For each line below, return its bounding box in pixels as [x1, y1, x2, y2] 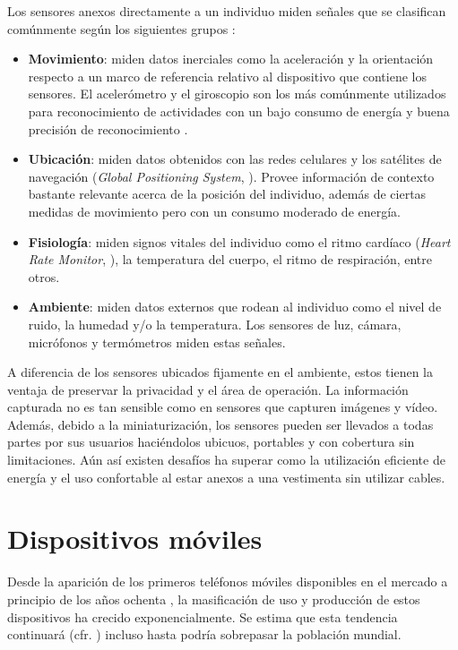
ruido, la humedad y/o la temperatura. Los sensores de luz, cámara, [28, 314, 402, 333]
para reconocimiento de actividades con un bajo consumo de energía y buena [28, 101, 450, 120]
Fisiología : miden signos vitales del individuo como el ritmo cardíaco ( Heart [28, 232, 451, 251]
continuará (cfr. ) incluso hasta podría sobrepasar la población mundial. [7, 625, 402, 644]
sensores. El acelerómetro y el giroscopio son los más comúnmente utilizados [28, 84, 446, 103]
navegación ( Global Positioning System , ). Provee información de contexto [28, 167, 435, 185]
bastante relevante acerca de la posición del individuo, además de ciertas [28, 184, 427, 203]
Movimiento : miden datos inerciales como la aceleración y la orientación [28, 49, 434, 68]
